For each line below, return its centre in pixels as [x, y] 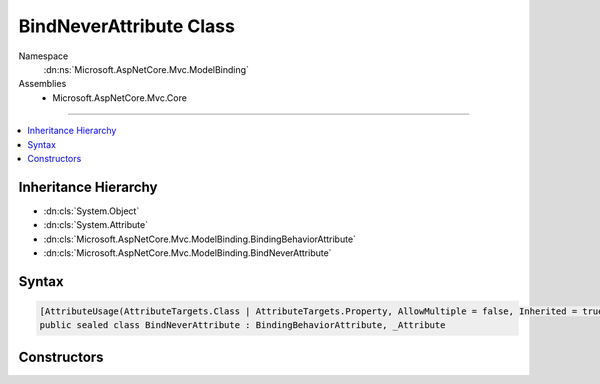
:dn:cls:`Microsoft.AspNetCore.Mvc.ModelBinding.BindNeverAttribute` [187, 252]
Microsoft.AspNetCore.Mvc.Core [119, 97]
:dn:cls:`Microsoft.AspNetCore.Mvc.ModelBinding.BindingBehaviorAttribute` [200, 239]
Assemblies [42, 84]
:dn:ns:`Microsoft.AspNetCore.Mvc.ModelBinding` [146, 69]
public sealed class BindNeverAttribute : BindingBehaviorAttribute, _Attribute [242, 325]
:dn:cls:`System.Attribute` [96, 225]
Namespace [43, 56]
